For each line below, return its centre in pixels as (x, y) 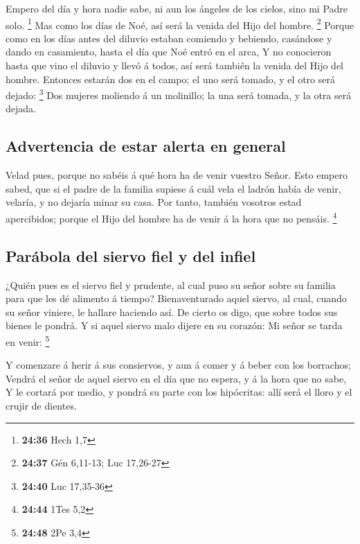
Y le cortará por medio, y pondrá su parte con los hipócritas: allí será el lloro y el (179, 392)
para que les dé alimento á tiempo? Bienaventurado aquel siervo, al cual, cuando (176, 298)
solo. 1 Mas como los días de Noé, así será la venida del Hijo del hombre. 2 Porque (180, 24)
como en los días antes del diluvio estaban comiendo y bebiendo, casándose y (169, 38)
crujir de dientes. (41, 405)
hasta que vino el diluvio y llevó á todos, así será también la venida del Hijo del (175, 65)
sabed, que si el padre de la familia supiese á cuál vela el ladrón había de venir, (173, 188)
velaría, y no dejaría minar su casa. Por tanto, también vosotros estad (154, 202)
